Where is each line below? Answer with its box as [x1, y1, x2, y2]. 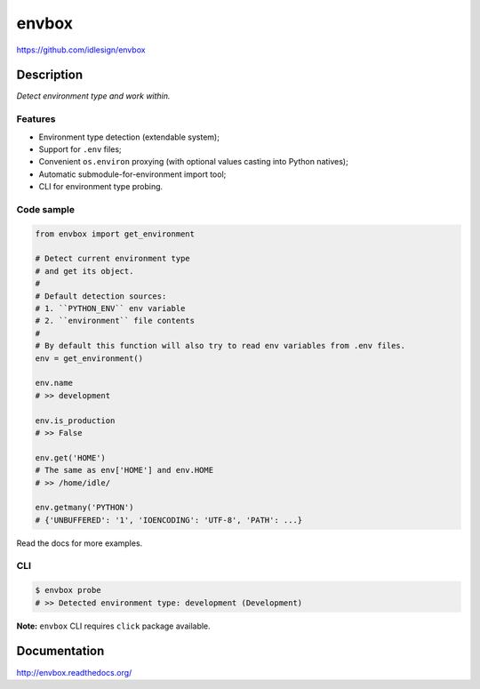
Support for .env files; [38, 143, 122, 155]
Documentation [16, 644, 105, 659]
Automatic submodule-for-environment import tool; [38, 169, 227, 180]
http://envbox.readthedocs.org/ [16, 667, 132, 677]
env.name [35, 378, 74, 389]
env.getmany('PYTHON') [35, 502, 134, 513]
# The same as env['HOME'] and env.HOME [35, 465, 213, 476]
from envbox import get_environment [35, 228, 196, 239]
